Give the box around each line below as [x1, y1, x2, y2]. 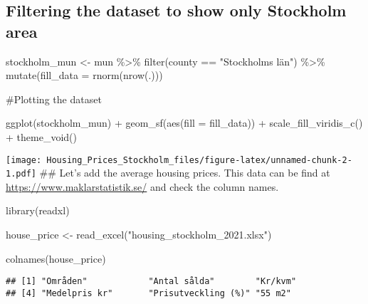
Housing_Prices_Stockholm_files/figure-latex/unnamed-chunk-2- [46, 154, 352, 165]
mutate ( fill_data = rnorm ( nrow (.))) [6, 68, 163, 83]
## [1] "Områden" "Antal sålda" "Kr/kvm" [6, 276, 297, 287]
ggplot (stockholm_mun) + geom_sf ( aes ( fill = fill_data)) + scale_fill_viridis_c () [6, 115, 363, 130]
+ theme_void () [6, 129, 77, 144]
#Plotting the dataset [6, 91, 102, 106]
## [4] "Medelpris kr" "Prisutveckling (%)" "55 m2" [6, 288, 291, 298]
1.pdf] [6, 169, 36, 179]
